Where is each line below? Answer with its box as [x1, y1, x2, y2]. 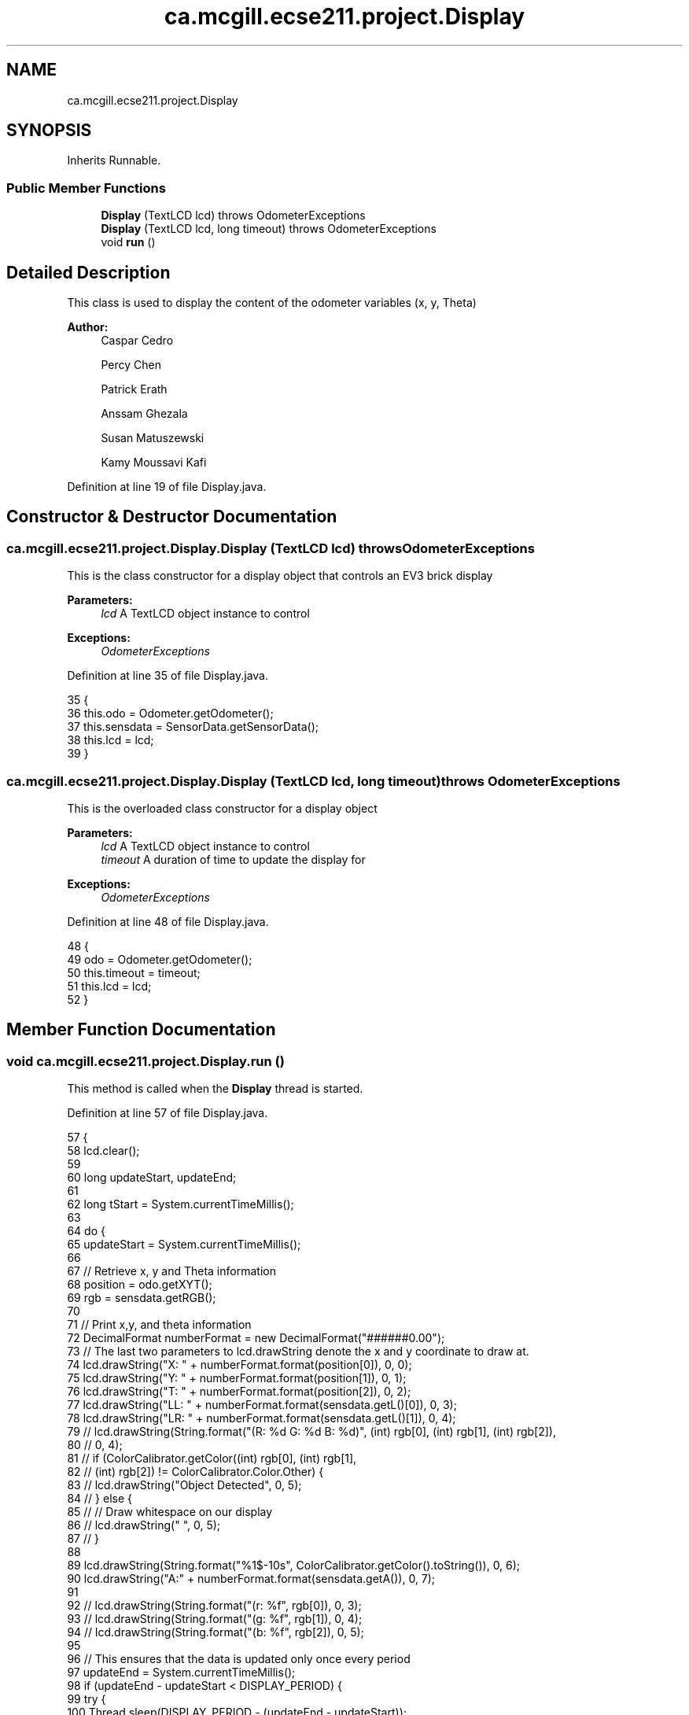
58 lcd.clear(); [67, 1144, 140, 1158]
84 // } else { [67, 1492, 132, 1506]
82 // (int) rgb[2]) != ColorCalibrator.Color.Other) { [67, 1465, 324, 1479]
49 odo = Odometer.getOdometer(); [67, 953, 252, 966]
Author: [67, 320, 109, 334]
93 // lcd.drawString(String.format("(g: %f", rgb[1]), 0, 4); [67, 1612, 363, 1626]
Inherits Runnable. [67, 153, 161, 168]
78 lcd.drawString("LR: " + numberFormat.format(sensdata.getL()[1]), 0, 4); [67, 1411, 456, 1425]
